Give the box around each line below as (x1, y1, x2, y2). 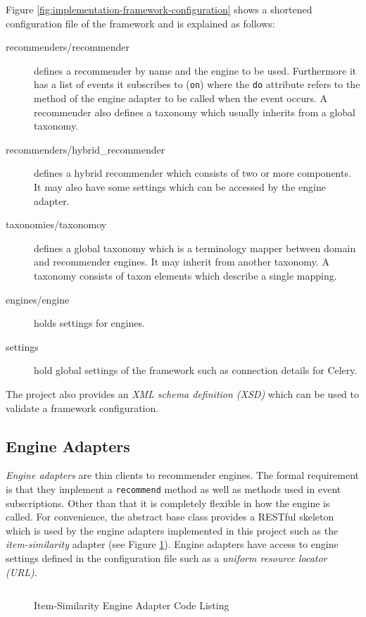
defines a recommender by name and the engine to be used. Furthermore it (34, 63, 357, 77)
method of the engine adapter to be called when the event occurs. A (34, 91, 328, 106)
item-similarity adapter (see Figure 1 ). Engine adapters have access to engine (6, 537, 339, 551)
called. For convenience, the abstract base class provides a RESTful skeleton (6, 509, 334, 524)
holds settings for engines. (34, 316, 145, 330)
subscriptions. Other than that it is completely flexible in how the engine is (6, 495, 330, 510)
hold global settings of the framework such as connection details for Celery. (34, 363, 358, 378)
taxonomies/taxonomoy (6, 217, 107, 232)
